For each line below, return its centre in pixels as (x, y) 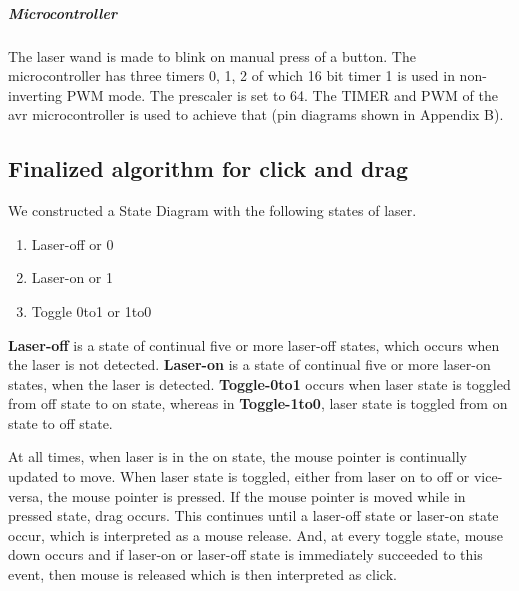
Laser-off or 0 (72, 243)
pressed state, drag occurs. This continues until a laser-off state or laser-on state (253, 515)
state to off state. (60, 422)
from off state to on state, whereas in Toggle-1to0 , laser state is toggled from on (258, 403)
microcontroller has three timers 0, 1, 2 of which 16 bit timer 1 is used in (231, 75)
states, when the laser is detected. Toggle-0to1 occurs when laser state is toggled (259, 383)
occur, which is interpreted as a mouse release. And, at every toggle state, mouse (255, 534)
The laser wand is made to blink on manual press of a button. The (212, 55)
